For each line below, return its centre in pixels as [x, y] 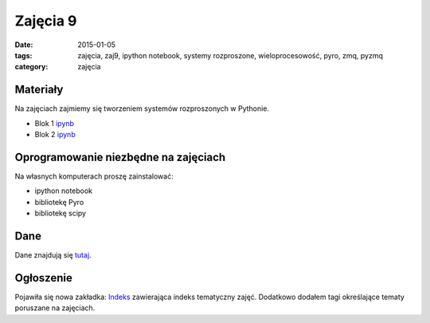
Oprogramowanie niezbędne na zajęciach [120, 157]
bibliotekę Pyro [59, 202]
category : [31, 67]
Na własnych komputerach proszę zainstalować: [94, 176]
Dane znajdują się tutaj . [53, 255]
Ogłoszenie [44, 278]
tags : [23, 55]
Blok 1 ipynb [55, 123]
